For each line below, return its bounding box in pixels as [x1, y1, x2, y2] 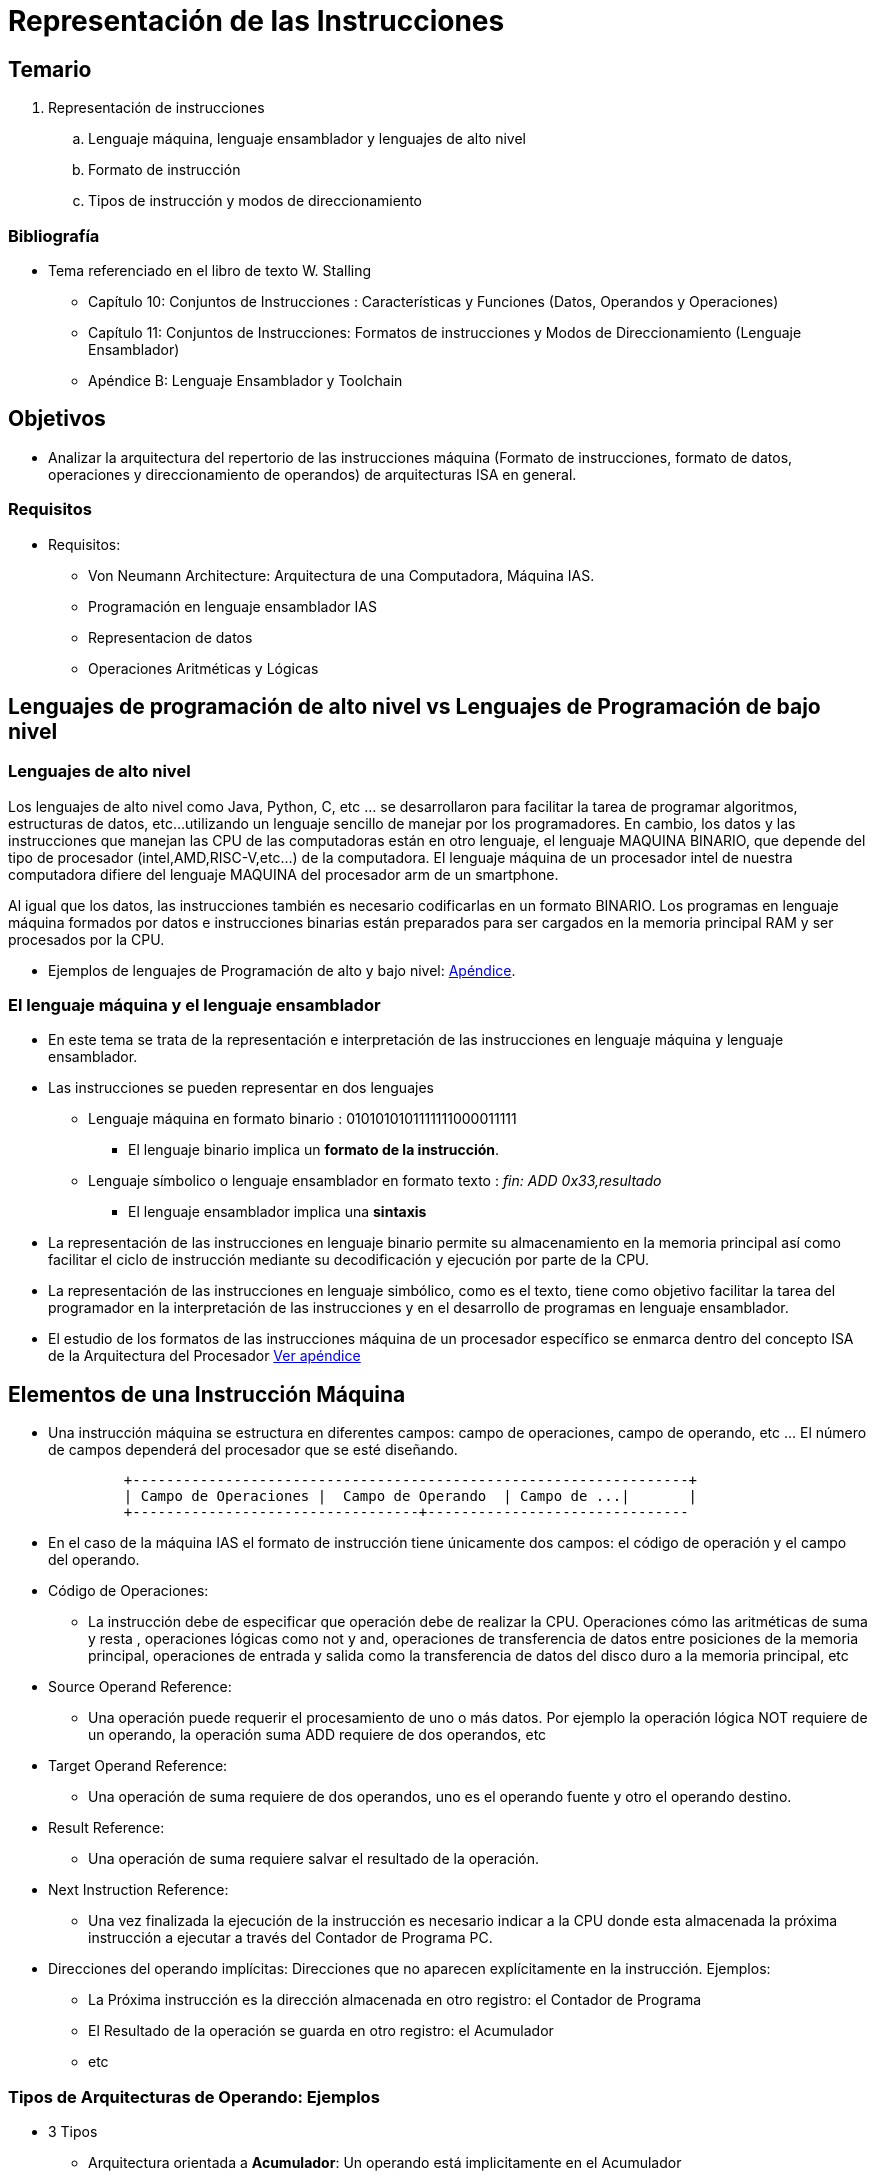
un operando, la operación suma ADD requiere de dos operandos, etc [88, 1726, 547, 1744]
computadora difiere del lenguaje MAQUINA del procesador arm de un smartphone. [8, 865, 559, 883]
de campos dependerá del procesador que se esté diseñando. [48, 1441, 458, 1459]
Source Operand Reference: [48, 1678, 232, 1696]
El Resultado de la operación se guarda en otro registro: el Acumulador [88, 2022, 554, 2040]
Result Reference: [48, 1819, 165, 1837]
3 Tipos [48, 2123, 98, 2141]
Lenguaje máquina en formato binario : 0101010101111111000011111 [88, 1110, 517, 1128]
